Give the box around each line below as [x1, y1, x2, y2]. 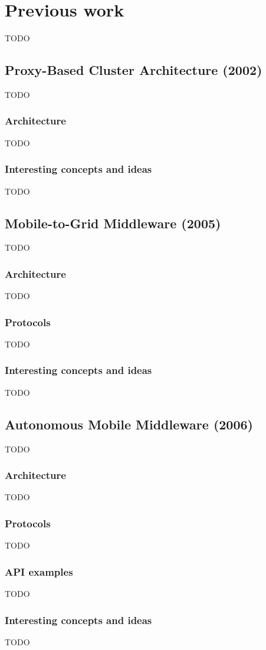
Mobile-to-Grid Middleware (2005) [5, 214, 221, 232]
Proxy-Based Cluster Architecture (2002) [5, 61, 262, 79]
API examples [5, 564, 73, 579]
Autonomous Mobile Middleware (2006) [5, 415, 253, 433]
